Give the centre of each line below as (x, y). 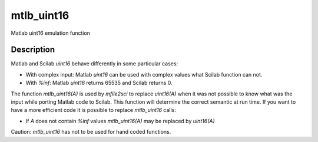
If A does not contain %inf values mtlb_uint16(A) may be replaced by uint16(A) (120, 121)
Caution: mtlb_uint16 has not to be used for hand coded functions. (91, 132)
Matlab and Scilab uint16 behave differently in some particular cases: (95, 64)
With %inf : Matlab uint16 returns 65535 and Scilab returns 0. (99, 83)
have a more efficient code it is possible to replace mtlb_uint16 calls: (94, 110)
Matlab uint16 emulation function (51, 33)
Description (33, 50)
